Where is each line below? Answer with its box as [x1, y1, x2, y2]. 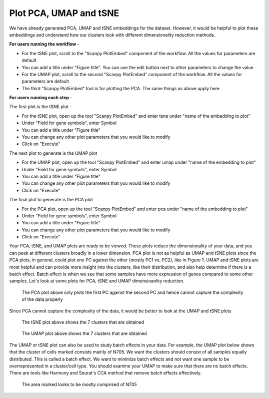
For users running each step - [9, 95, 72, 101]
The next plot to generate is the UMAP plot [9, 150, 97, 156]
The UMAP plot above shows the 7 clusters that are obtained [21, 330, 147, 336]
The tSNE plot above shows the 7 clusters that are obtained [21, 319, 144, 325]
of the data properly [21, 296, 63, 302]
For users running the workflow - [9, 41, 79, 47]
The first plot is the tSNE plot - [9, 104, 72, 110]
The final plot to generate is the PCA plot [9, 197, 93, 203]
